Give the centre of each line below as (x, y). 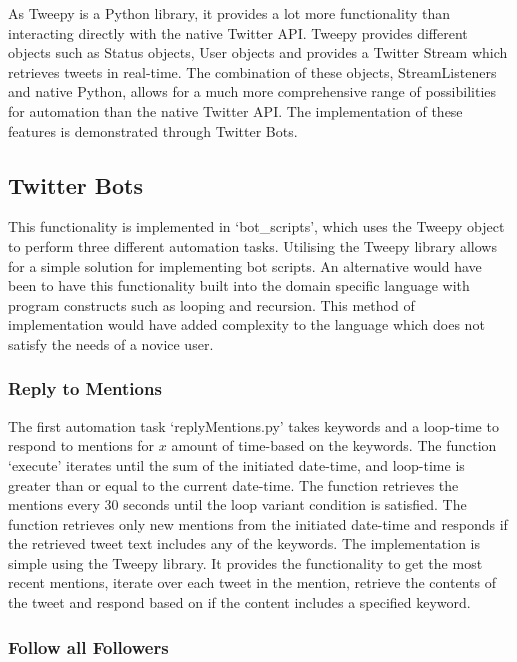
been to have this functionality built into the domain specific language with (239, 285)
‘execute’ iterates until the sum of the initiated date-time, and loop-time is (236, 464)
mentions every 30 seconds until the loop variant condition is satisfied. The (237, 504)
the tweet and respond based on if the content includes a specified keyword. (239, 602)
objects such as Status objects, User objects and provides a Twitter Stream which (258, 52)
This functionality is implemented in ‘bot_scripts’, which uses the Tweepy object (256, 226)
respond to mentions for (81, 445)
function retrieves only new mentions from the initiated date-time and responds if (258, 523)
